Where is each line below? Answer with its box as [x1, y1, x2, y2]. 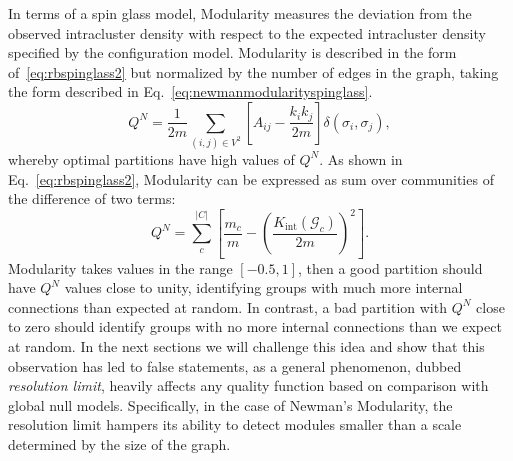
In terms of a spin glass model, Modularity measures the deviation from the [8, 3, 472, 23]
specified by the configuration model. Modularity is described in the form [8, 42, 457, 63]
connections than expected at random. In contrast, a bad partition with [8, 296, 447, 317]
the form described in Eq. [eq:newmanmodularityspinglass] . [8, 81, 373, 102]
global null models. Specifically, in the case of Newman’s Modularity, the [8, 394, 453, 415]
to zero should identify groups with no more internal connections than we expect [8, 316, 502, 337]
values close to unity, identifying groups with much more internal [64, 277, 463, 298]
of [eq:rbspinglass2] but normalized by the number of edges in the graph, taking [8, 61, 499, 82]
